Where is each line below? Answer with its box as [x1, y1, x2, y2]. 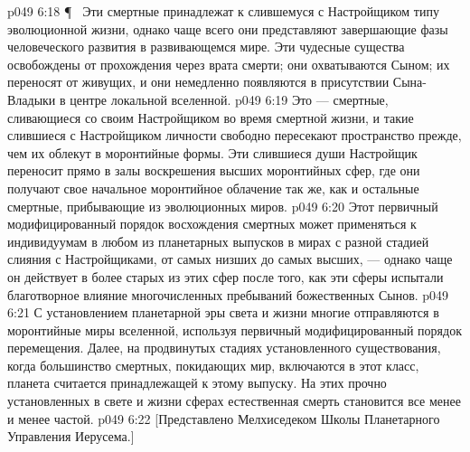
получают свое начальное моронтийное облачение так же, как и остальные [7, 178, 419, 197]
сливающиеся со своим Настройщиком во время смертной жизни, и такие [7, 108, 414, 127]
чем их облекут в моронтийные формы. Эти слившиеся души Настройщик [7, 143, 418, 162]
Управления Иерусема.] [7, 427, 135, 446]
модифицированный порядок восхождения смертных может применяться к [7, 214, 417, 233]
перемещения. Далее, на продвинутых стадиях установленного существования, [7, 338, 441, 357]
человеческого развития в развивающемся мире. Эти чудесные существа [7, 37, 405, 56]
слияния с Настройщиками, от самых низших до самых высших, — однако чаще [7, 250, 453, 268]
